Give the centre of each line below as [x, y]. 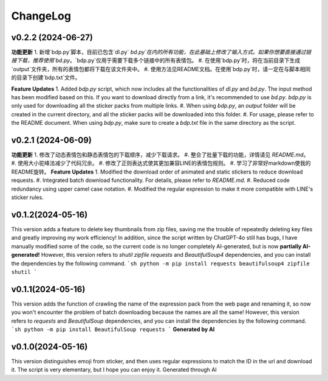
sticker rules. [27, 197]
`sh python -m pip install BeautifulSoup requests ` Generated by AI [113, 329]
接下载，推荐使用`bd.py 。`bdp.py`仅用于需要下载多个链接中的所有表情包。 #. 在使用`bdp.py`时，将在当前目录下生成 [156, 60]
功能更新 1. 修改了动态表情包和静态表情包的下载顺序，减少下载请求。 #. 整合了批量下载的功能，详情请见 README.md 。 [160, 155]
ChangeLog [41, 16]
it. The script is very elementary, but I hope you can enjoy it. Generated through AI [114, 370]
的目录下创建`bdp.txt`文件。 [46, 78]
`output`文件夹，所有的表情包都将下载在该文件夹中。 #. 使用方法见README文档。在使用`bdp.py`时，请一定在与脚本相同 [161, 69]
